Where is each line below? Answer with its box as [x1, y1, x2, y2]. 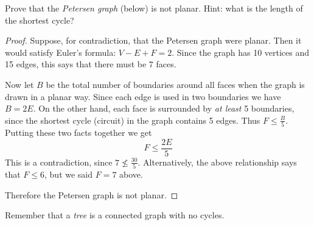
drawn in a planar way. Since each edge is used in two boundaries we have [5, 90, 281, 102]
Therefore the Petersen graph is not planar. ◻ [5, 188, 178, 201]
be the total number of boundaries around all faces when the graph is [46, 78, 305, 90]
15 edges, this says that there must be [5, 58, 147, 70]
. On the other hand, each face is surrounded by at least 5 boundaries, [33, 102, 295, 115]
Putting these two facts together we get [5, 126, 152, 139]
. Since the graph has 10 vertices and [172, 45, 310, 58]
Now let [5, 78, 34, 90]
